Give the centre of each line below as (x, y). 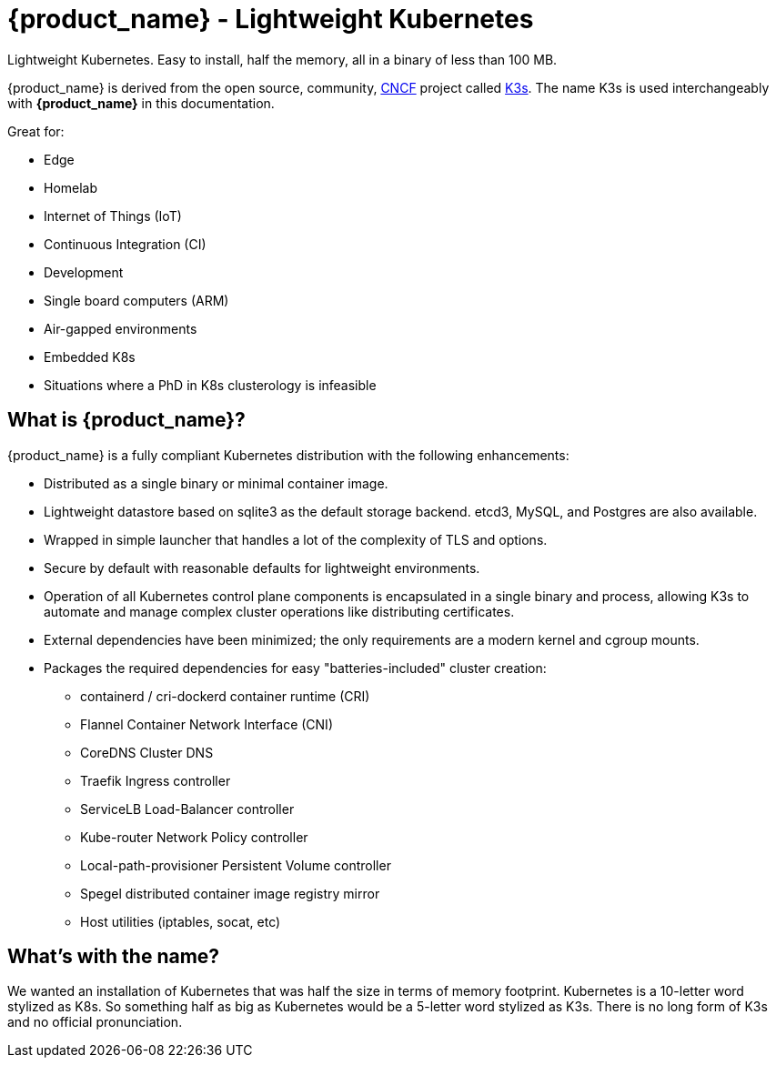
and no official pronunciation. (95, 1022)
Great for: (36, 131)
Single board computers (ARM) (136, 300)
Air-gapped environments (121, 328)
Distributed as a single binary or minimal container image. (216, 483)
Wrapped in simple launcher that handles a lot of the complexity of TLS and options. (296, 539)
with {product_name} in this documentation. (141, 103)
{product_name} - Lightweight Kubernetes (271, 19)
